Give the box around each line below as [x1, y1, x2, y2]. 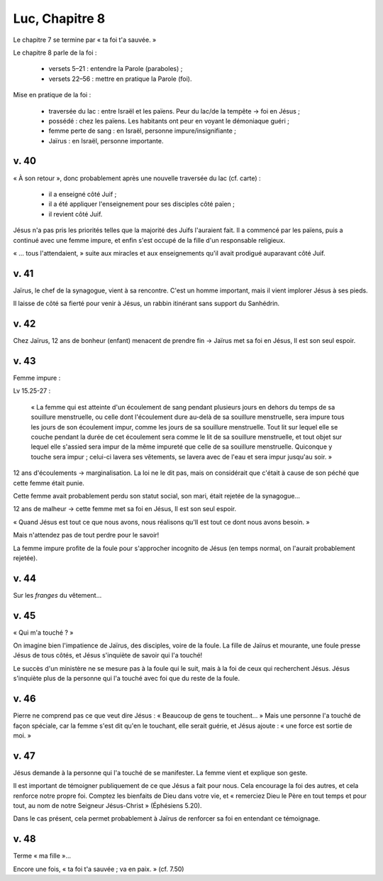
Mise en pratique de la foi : [13, 91, 91, 99]
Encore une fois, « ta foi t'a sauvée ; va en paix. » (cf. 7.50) [13, 865, 184, 873]
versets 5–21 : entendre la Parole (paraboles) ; [48, 65, 183, 73]
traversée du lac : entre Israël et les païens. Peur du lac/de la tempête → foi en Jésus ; [48, 106, 301, 115]
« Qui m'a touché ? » [13, 628, 74, 637]
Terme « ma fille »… [13, 852, 71, 860]
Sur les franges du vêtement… [13, 591, 102, 599]
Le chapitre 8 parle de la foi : [13, 48, 97, 57]
